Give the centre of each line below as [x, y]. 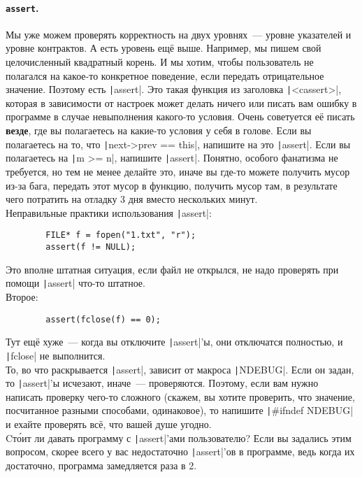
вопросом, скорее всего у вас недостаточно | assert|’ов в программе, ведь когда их [180, 451]
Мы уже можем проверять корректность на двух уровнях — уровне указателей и [179, 34]
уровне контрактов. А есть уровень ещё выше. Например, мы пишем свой [164, 48]
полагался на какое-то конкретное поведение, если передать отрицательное [165, 75]
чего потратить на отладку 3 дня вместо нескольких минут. [132, 199]
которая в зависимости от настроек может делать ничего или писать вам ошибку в [181, 102]
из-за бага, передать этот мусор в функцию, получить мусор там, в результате [172, 185]
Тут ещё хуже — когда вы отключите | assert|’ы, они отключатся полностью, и [174, 342]
